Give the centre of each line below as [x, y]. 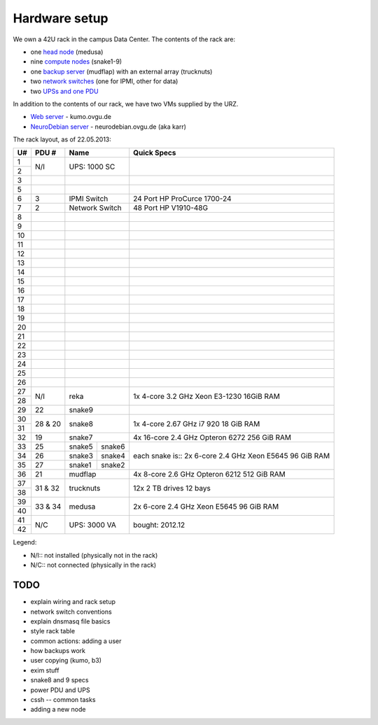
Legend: [25, 542]
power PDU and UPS [60, 690]
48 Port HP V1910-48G [171, 208]
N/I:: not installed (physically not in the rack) [94, 555]
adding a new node [58, 710]
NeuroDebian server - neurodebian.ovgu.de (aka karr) [108, 127]
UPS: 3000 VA [93, 525]
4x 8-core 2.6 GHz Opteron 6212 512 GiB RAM [210, 474]
